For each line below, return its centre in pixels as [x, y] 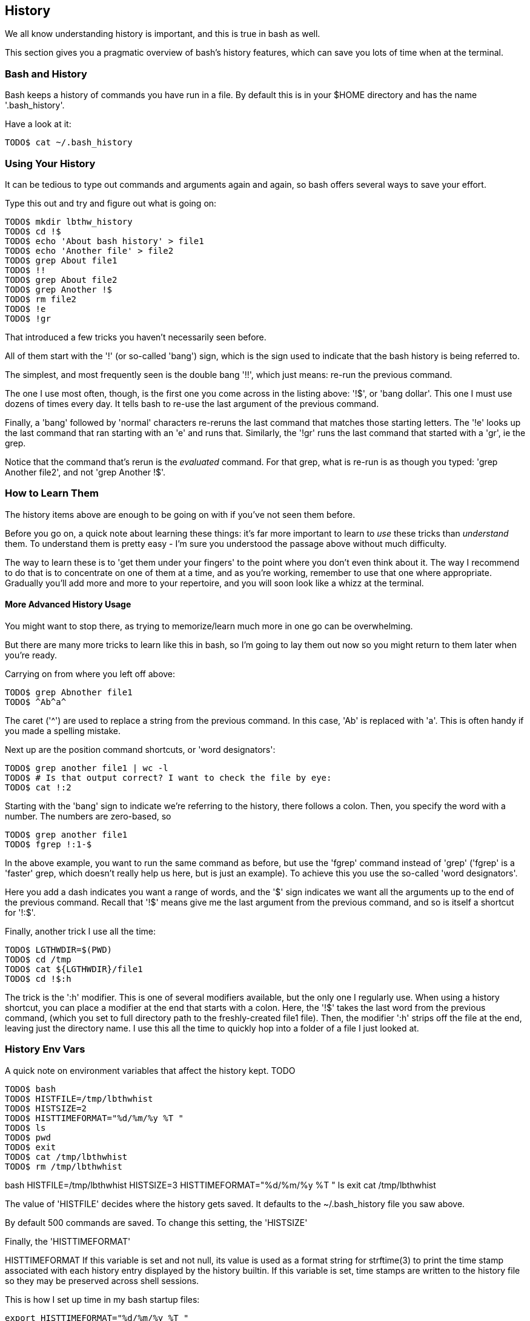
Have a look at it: [38, 124]
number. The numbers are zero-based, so [88, 816]
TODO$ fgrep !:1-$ [48, 844]
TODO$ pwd [28, 1137]
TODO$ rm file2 [41, 299]
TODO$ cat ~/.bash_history [69, 143]
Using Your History [50, 163]
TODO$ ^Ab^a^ [36, 702]
